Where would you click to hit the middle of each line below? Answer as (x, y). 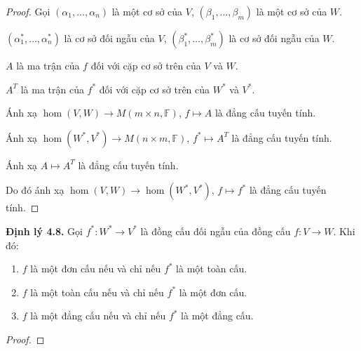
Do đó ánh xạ (35, 190)
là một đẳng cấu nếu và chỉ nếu (98, 316)
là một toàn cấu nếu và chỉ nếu (97, 292)
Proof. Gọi (28, 11)
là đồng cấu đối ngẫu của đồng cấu (216, 231)
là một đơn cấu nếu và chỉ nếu (96, 269)
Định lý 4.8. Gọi (44, 231)
